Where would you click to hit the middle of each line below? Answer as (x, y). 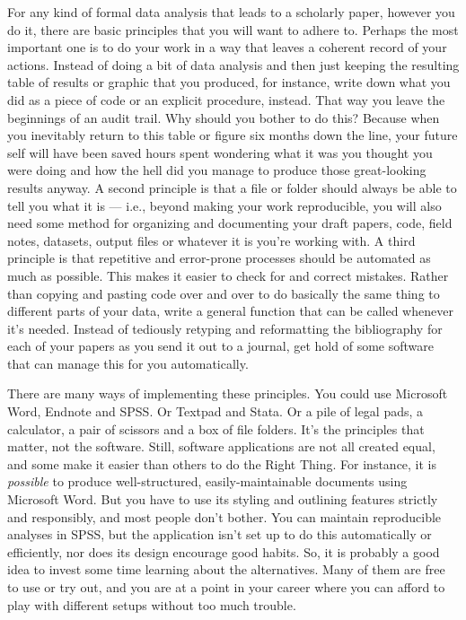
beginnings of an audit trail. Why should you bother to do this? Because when (224, 117)
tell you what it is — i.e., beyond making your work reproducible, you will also (224, 205)
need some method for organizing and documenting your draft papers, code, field (230, 223)
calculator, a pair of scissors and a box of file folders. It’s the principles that (216, 428)
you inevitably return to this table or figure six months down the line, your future (233, 135)
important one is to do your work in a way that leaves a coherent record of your (227, 47)
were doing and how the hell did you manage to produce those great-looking (217, 170)
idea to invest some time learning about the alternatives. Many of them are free (226, 569)
